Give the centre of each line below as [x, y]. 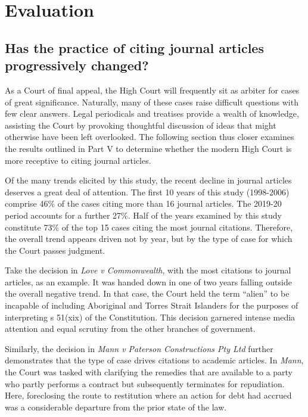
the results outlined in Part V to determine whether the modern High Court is [148, 148]
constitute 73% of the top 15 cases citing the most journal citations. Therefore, [149, 227]
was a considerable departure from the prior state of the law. [116, 407]
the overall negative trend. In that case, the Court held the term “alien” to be [147, 293]
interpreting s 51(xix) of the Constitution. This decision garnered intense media [150, 317]
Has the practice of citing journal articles [134, 47]
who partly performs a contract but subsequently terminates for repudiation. [145, 383]
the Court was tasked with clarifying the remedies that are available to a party [149, 372]
